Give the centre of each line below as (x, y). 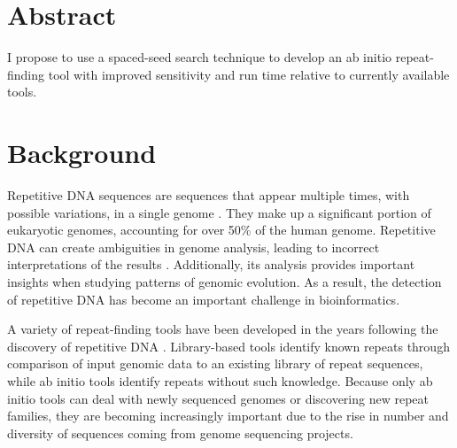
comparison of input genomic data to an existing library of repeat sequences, (215, 363)
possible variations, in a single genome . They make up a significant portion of (219, 212)
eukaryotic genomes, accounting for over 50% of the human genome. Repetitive (221, 230)
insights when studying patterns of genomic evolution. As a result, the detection (225, 282)
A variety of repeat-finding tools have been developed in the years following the (223, 329)
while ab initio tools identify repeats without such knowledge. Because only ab (220, 380)
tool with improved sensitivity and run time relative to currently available (249, 74)
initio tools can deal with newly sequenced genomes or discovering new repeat (218, 398)
